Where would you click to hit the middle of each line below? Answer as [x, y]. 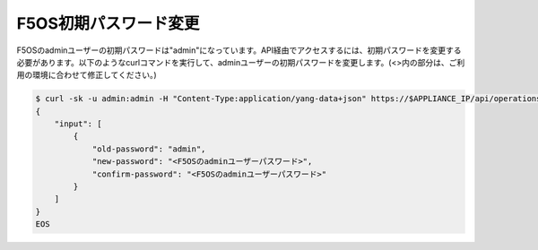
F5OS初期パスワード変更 [108, 23]
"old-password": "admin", [149, 149]
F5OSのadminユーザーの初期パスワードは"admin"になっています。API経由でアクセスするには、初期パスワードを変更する [239, 50]
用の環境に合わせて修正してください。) [87, 75]
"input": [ [78, 124]
